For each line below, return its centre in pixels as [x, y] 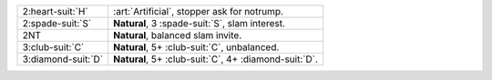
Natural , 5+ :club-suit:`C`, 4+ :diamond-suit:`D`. [216, 59]
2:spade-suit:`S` [57, 23]
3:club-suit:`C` [53, 47]
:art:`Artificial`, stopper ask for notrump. [199, 11]
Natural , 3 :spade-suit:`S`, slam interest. [200, 23]
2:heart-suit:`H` [55, 11]
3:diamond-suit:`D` [63, 59]
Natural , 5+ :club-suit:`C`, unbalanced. [196, 47]
